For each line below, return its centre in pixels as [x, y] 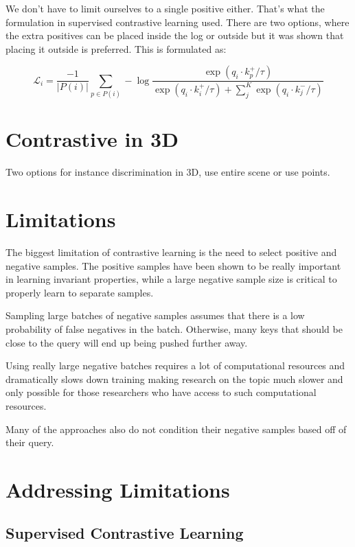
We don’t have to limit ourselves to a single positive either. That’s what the [165, 8]
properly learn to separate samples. [80, 292]
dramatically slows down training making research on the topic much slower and [174, 379]
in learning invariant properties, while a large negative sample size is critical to [171, 279]
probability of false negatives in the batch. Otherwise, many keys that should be [174, 328]
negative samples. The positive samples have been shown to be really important [173, 265]
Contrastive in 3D [92, 139]
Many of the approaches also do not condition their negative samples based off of [176, 429]
